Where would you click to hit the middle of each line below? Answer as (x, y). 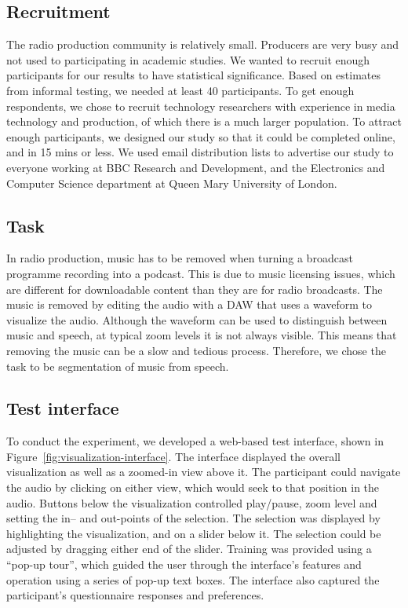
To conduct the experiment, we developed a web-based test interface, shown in (195, 441)
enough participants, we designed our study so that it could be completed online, (201, 136)
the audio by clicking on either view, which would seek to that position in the (193, 487)
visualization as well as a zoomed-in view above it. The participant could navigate (204, 472)
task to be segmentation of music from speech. (118, 366)
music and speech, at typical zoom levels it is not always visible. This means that (202, 335)
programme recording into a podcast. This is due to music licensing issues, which (201, 273)
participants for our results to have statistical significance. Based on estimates (194, 75)
